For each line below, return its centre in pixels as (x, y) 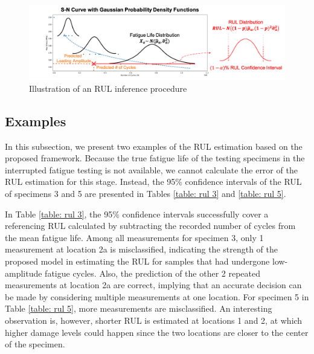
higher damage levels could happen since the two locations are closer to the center (157, 332)
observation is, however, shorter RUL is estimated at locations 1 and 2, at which (154, 320)
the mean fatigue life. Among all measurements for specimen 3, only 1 (134, 237)
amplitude (24, 273)
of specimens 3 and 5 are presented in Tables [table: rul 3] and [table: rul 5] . (146, 193)
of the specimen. (35, 344)
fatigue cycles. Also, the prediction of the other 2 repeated (152, 273)
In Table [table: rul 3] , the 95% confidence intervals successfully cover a (137, 214)
